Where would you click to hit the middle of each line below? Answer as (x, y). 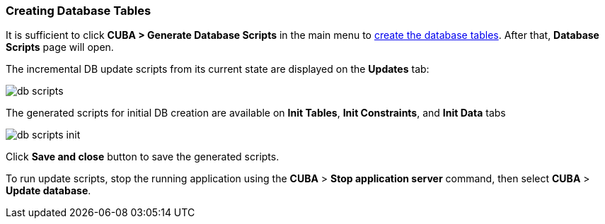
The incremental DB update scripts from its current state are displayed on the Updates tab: (218, 69)
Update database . (48, 191)
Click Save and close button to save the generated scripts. (143, 157)
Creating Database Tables (79, 11)
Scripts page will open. (60, 47)
